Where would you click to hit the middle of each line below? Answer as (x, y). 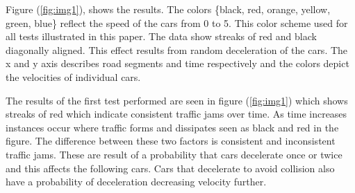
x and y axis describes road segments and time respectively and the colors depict (177, 63)
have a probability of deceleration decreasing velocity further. (136, 182)
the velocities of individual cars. (73, 76)
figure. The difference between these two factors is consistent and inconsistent (171, 141)
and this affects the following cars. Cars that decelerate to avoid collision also (170, 168)
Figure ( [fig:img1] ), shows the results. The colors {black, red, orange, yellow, (168, 9)
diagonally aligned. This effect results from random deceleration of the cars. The (177, 49)
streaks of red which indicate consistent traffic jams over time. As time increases (176, 114)
